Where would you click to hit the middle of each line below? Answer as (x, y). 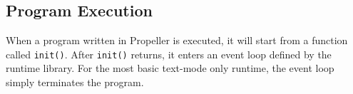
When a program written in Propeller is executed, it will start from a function (177, 40)
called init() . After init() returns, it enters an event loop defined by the (169, 54)
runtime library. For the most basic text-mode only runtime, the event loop (170, 68)
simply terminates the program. (75, 82)
